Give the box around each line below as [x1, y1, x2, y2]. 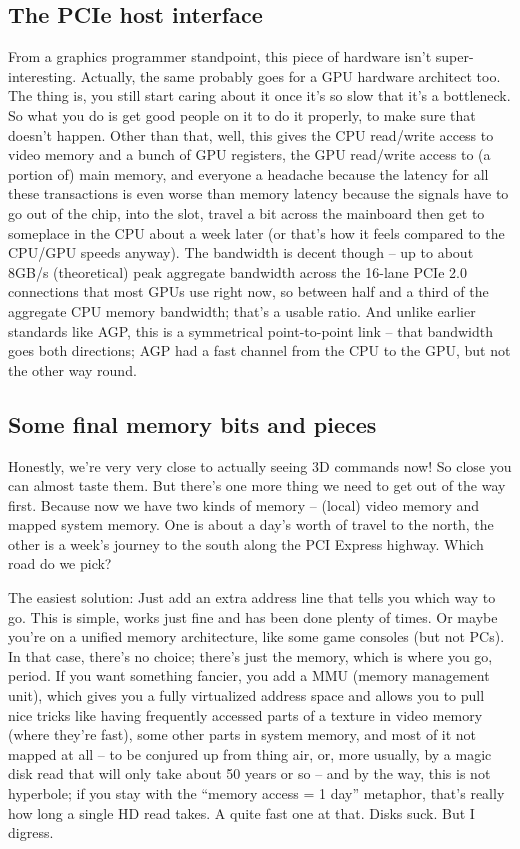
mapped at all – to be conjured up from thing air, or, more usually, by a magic [8, 743, 492, 764]
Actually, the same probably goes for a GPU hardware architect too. [80, 65, 501, 86]
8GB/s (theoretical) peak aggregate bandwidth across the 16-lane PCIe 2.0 [8, 261, 467, 282]
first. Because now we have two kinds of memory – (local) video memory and [8, 494, 480, 515]
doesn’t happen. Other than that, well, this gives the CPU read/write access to [8, 124, 494, 145]
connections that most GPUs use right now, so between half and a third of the [8, 281, 489, 302]
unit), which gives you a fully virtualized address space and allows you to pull [8, 685, 485, 706]
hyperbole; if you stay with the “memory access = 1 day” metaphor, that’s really [8, 783, 505, 803]
